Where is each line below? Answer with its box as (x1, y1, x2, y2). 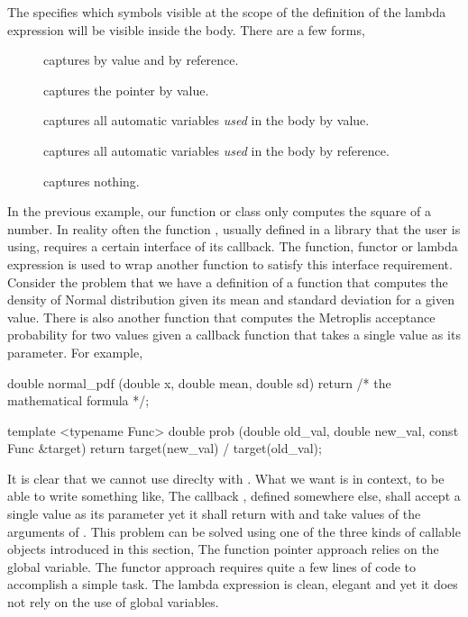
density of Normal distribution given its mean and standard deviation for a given (7, 290, 454, 309)
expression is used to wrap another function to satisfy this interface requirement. (7, 254, 453, 273)
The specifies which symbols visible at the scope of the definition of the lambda (7, 3, 446, 21)
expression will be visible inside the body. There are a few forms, (7, 20, 365, 39)
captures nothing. (43, 171, 140, 190)
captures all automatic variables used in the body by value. (43, 111, 370, 130)
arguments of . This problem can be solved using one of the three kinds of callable (7, 522, 461, 540)
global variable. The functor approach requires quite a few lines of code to (7, 557, 417, 576)
